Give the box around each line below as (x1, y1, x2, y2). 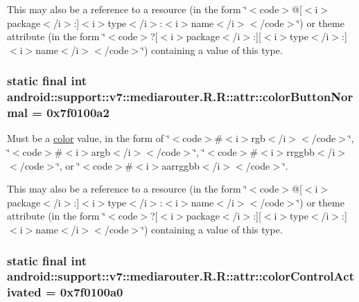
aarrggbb (161, 158, 200, 172)
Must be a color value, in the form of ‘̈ (7, 131, 170, 145)
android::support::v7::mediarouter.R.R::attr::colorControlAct (7, 267, 354, 285)
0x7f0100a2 (46, 104, 110, 121)
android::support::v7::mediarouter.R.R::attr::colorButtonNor (7, 88, 353, 105)
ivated (7, 283, 42, 301)
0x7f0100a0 (60, 283, 123, 301)
